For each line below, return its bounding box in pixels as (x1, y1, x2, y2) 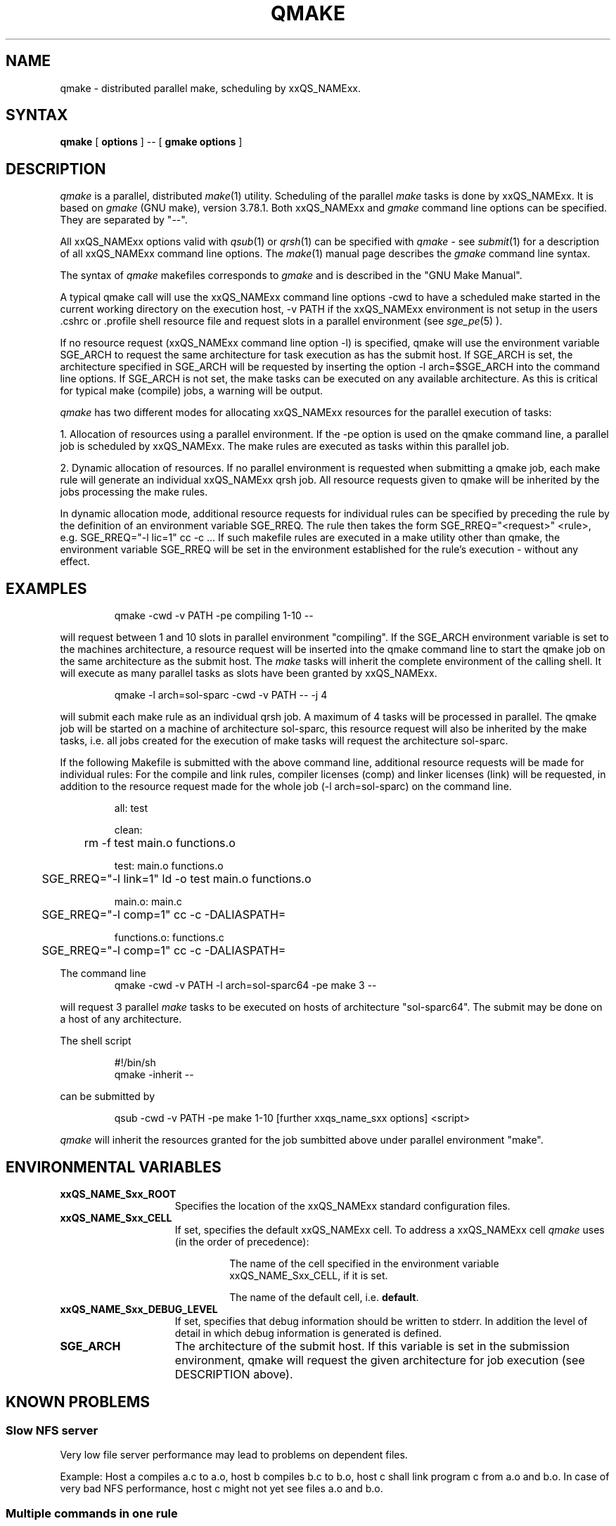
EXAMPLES (6, 579, 87, 597)
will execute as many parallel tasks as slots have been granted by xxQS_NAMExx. (60, 667, 437, 680)
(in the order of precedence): (174, 1235, 309, 1248)
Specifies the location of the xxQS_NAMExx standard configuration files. (174, 1199, 511, 1212)
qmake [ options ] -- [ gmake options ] (60, 136, 243, 148)
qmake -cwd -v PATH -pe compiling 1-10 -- (114, 609, 314, 622)
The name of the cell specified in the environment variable (229, 1257, 499, 1269)
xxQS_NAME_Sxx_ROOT (60, 1187, 177, 1200)
